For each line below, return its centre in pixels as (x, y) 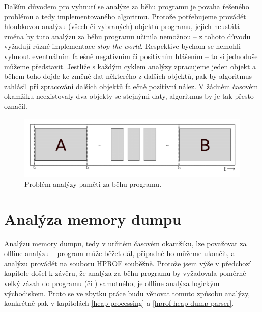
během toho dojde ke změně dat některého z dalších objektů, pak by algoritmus (128, 76)
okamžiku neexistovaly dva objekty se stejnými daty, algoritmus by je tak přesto (129, 96)
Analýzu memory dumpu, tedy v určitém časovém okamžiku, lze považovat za (125, 243)
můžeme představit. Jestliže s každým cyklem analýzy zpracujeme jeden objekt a (130, 66)
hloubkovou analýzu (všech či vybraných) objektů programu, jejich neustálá (122, 26)
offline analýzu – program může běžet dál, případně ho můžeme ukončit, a (120, 253)
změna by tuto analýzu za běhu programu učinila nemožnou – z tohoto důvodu (127, 36)
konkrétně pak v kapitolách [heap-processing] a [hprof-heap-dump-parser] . (119, 303)
